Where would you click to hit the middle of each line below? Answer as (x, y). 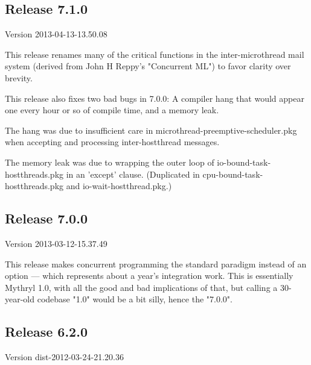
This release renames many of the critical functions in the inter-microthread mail (155, 54)
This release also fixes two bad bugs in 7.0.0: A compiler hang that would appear (155, 98)
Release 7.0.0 (46, 218)
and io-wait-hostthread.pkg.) (119, 186)
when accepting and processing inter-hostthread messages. (112, 142)
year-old (20, 299)
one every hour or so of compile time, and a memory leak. (112, 110)
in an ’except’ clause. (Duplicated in (133, 174)
